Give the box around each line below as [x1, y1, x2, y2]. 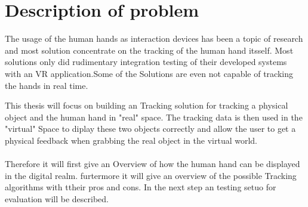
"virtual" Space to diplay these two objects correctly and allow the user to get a [5, 122, 296, 135]
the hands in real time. [5, 79, 88, 91]
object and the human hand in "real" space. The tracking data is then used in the [5, 110, 303, 123]
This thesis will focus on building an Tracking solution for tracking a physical [5, 99, 288, 112]
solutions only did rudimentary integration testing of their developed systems [5, 55, 287, 68]
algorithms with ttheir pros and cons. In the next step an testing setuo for [5, 181, 276, 193]
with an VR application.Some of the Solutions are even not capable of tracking [5, 67, 293, 79]
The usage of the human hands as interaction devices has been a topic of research [5, 32, 303, 45]
